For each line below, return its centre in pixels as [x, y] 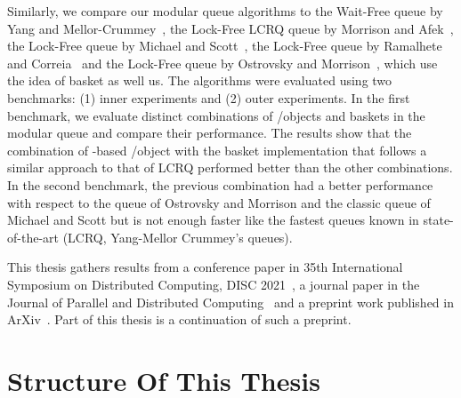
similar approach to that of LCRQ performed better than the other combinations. [230, 167]
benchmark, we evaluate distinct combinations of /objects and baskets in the [216, 115]
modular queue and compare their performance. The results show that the [210, 133]
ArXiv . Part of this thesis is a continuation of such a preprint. [179, 319]
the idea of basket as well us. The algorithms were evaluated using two [200, 80]
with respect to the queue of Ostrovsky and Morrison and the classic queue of [219, 202]
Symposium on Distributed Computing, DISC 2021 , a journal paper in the [214, 284]
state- [438, 220]
